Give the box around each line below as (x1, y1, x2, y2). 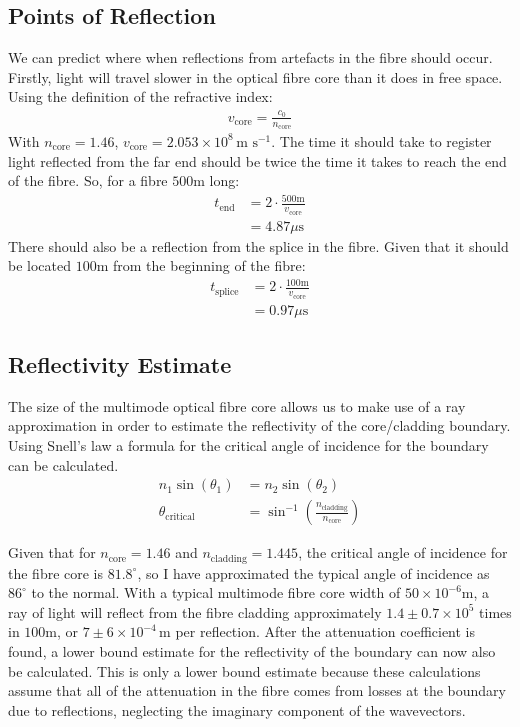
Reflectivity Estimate (8, 348, 232, 379)
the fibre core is (8, 562, 104, 583)
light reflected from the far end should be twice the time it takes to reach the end (8, 150, 507, 171)
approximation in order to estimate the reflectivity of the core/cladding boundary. (8, 415, 511, 436)
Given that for (8, 542, 96, 563)
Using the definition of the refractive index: (8, 86, 273, 107)
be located (8, 255, 71, 276)
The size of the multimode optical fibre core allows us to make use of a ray (8, 395, 466, 416)
